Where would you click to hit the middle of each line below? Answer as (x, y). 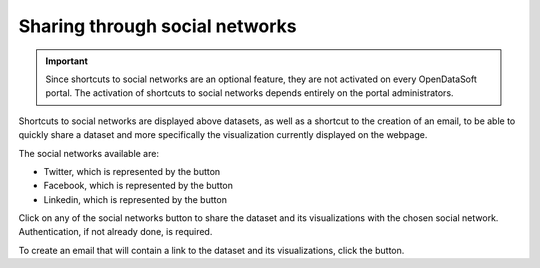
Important (67, 61)
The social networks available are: (89, 153)
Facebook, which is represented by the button (138, 186)
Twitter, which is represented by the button (132, 171)
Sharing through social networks (157, 26)
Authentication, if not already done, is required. (115, 232)
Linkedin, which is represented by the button (135, 199)
